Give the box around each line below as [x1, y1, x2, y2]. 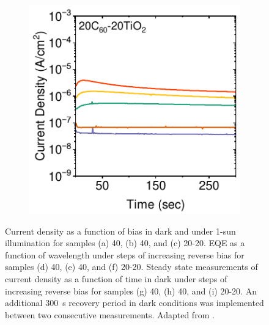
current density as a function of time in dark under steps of [5, 272, 227, 285]
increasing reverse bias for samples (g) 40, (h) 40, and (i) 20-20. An [5, 284, 257, 297]
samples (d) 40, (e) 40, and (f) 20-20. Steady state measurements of [5, 260, 258, 273]
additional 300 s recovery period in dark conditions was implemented [5, 296, 264, 309]
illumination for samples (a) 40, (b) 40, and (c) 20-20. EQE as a [5, 236, 245, 249]
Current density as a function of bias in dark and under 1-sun [5, 224, 236, 237]
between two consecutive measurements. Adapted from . [5, 308, 215, 321]
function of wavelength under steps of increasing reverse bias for [5, 248, 245, 261]
